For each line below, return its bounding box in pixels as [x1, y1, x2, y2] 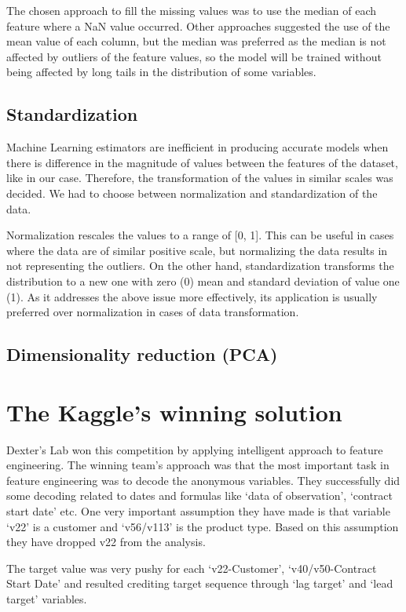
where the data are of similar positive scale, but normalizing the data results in [6, 242, 388, 258]
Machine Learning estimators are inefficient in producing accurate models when [6, 139, 389, 155]
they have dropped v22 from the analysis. [6, 534, 206, 550]
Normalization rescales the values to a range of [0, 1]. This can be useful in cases [6, 227, 394, 243]
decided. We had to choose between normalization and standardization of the [6, 184, 378, 201]
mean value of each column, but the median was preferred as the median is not [6, 33, 386, 49]
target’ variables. [6, 590, 87, 607]
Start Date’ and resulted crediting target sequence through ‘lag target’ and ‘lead [6, 575, 393, 592]
